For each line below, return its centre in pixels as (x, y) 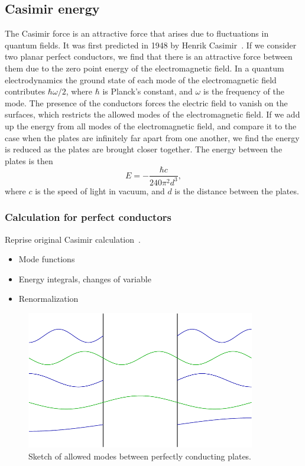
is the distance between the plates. (237, 190)
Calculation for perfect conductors (88, 217)
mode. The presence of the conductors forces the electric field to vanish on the (146, 102)
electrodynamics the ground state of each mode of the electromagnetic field (141, 79)
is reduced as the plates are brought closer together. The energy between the (144, 149)
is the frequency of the (244, 91)
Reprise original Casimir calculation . (73, 239)
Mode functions (47, 259)
